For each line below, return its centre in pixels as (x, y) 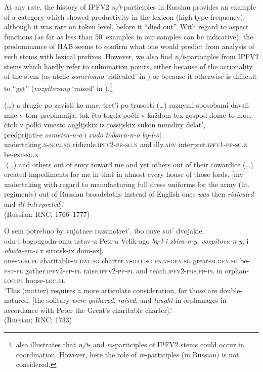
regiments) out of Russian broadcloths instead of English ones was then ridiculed (129, 194)
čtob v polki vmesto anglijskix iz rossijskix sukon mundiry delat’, (105, 125)
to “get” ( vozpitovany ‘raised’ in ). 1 (58, 87)
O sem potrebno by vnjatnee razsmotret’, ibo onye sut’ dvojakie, (104, 231)
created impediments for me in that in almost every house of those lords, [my (124, 174)
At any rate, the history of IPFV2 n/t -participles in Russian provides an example (130, 7)
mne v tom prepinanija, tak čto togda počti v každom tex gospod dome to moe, (128, 114)
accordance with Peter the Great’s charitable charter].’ (88, 310)
